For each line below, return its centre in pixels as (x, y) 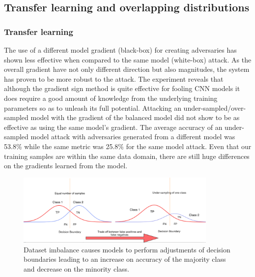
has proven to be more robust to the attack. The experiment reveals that (114, 78)
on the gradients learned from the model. (66, 166)
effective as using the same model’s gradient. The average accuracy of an (113, 127)
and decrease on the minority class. (76, 268)
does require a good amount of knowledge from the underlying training (111, 98)
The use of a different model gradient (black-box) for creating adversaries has (120, 50)
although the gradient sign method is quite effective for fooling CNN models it (122, 88)
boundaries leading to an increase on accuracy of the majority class (125, 259)
